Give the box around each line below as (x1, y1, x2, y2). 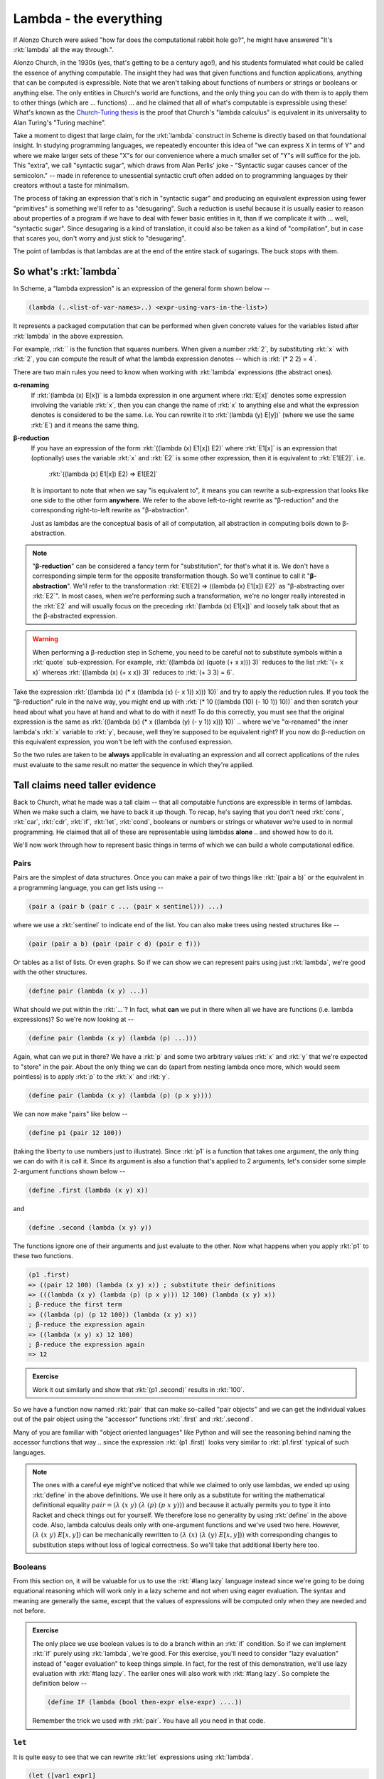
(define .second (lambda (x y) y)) (28, 1223, 152, 1231)
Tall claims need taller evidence (13, 779, 156, 791)
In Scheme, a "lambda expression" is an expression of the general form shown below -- (13, 285, 270, 293)
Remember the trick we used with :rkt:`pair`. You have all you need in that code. (32, 1716, 266, 1725)
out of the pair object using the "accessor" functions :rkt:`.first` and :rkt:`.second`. (13, 1415, 253, 1423)
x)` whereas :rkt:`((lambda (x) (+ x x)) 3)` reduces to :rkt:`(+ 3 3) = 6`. (32, 667, 235, 676)
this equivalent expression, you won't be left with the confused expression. (13, 737, 233, 746)
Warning (32, 635, 58, 643)
